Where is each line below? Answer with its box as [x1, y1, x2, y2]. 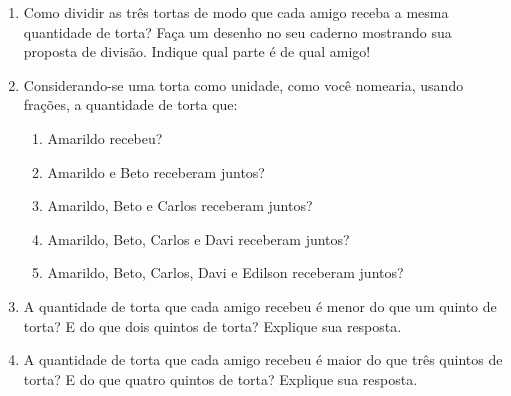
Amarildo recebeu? [47, 127, 163, 148]
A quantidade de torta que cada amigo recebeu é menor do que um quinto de [23, 295, 497, 316]
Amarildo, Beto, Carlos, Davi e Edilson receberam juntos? [47, 262, 404, 283]
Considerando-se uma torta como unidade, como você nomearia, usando [23, 74, 464, 95]
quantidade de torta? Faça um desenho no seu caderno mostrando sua [23, 21, 452, 42]
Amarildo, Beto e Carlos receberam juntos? [47, 195, 313, 216]
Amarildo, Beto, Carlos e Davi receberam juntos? [47, 228, 350, 249]
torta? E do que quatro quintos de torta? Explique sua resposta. [23, 368, 418, 389]
